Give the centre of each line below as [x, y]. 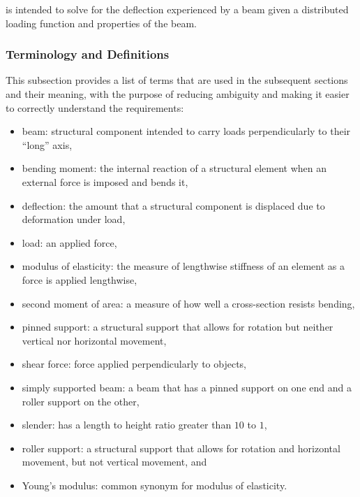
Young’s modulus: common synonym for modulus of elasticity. [155, 485]
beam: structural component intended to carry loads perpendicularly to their [186, 131]
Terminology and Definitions [88, 54]
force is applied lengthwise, [80, 279]
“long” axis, [47, 144]
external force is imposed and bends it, [105, 181]
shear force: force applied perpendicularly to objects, [134, 364]
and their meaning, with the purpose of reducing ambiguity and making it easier [178, 94]
